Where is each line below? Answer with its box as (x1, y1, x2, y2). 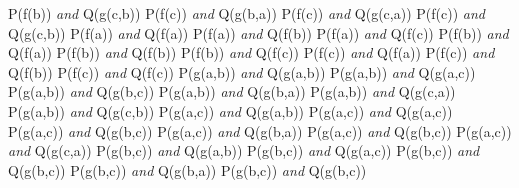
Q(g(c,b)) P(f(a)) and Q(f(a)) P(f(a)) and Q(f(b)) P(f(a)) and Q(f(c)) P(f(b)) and (8, 22, 509, 43)
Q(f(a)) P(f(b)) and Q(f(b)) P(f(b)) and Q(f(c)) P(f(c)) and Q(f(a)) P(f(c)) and (8, 42, 495, 63)
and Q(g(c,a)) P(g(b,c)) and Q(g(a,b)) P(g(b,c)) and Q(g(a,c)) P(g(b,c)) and (8, 140, 480, 161)
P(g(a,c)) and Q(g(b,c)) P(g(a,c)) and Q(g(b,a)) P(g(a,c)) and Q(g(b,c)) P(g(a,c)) (8, 120, 512, 141)
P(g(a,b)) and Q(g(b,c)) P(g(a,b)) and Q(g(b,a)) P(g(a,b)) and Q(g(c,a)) (8, 81, 456, 102)
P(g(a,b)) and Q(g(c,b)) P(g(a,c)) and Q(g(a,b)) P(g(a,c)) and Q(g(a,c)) (8, 100, 453, 121)
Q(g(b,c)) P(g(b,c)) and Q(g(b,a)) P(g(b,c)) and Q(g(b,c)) (8, 159, 367, 180)
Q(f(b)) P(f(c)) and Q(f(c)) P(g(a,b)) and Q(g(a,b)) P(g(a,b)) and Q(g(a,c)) (8, 61, 476, 82)
